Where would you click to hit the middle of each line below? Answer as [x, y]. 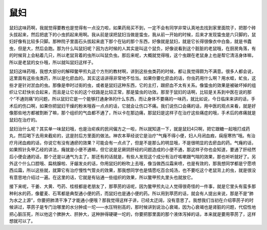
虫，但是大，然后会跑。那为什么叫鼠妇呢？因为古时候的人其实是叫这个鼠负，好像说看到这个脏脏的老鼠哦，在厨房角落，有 [133, 48]
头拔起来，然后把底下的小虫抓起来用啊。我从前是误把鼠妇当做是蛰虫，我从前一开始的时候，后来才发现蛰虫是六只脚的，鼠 [133, 34]
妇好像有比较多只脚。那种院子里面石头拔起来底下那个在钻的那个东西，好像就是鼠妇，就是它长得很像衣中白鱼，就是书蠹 [130, 42]
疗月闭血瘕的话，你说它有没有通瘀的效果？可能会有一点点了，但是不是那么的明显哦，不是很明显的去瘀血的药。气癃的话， [133, 142]
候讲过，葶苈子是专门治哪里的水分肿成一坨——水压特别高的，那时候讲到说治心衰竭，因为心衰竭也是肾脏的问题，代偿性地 [133, 207]
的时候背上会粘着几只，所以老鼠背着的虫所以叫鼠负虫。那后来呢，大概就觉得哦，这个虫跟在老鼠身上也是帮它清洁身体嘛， [133, 55]
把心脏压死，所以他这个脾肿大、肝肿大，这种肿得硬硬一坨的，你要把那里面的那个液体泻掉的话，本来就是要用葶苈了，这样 [133, 214]
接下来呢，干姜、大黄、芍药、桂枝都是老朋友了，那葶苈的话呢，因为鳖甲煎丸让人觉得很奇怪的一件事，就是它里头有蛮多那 [133, 186]
